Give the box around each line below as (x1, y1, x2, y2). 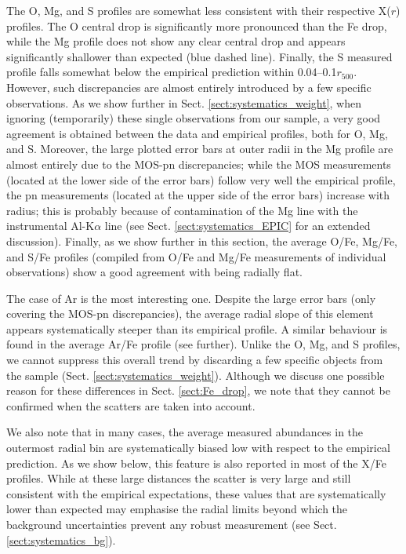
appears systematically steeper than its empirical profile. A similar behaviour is (6, 320, 388, 337)
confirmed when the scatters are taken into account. (6, 397, 256, 414)
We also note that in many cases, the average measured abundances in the (6, 424, 364, 440)
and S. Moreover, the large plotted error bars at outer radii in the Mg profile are (6, 140, 393, 157)
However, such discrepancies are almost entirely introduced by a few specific (6, 78, 372, 95)
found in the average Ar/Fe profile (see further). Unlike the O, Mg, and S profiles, (6, 336, 401, 352)
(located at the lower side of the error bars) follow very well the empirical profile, (6, 171, 396, 188)
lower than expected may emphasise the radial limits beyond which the (6, 501, 348, 517)
